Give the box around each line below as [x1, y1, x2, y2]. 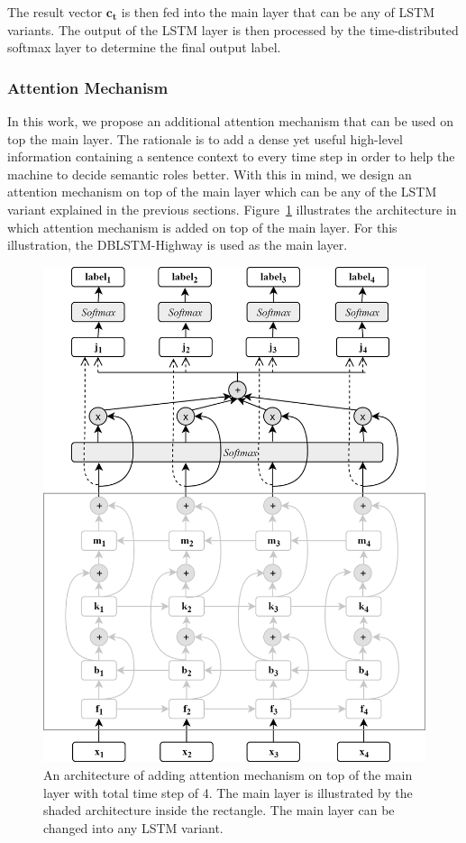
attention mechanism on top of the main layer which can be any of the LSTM [7, 182, 437, 201]
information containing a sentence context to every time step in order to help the [7, 147, 455, 166]
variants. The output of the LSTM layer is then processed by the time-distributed [7, 20, 459, 39]
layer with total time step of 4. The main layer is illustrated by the [43, 783, 413, 802]
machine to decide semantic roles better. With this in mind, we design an [7, 164, 412, 183]
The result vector [7, 3, 103, 21]
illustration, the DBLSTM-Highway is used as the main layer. [7, 235, 348, 254]
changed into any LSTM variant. [43, 818, 224, 837]
